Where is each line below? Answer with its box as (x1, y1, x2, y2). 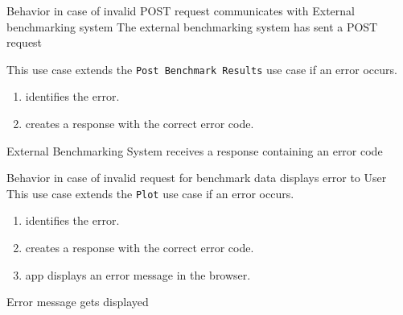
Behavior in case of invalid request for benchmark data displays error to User (6, 169, 387, 186)
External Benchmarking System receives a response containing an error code (6, 142, 383, 159)
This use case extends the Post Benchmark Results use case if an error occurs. (6, 60, 397, 77)
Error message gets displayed (6, 293, 149, 310)
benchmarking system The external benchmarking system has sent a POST (6, 18, 378, 35)
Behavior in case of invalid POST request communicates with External (6, 2, 355, 19)
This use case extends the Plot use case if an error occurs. (6, 184, 294, 201)
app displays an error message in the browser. (25, 266, 251, 283)
